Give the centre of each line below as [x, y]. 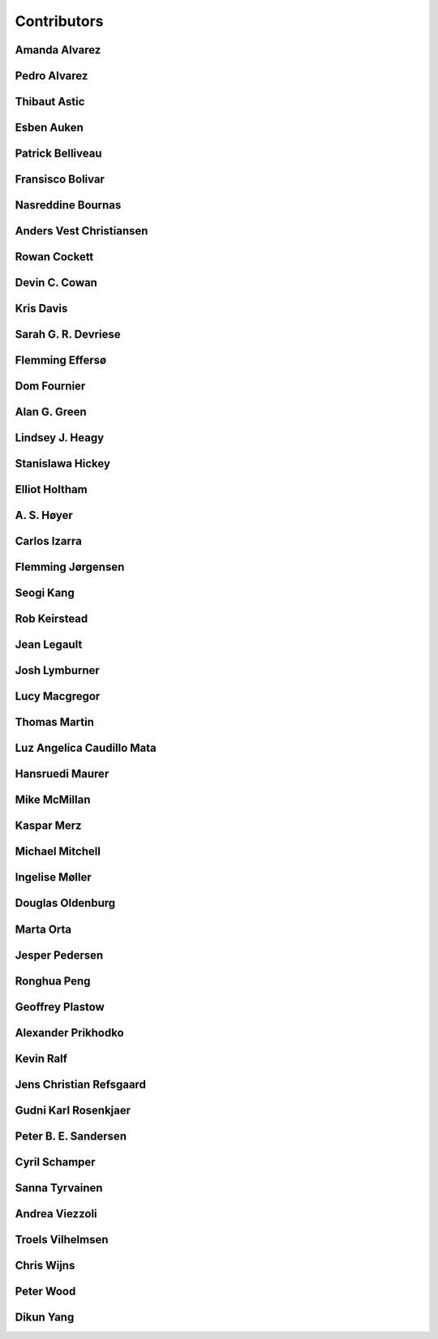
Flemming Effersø [61, 360]
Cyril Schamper [56, 1162]
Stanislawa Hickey [63, 463]
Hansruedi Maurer [62, 774]
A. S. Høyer [44, 515]
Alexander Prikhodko [70, 1033]
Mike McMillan [53, 800]
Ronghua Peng [53, 981]
